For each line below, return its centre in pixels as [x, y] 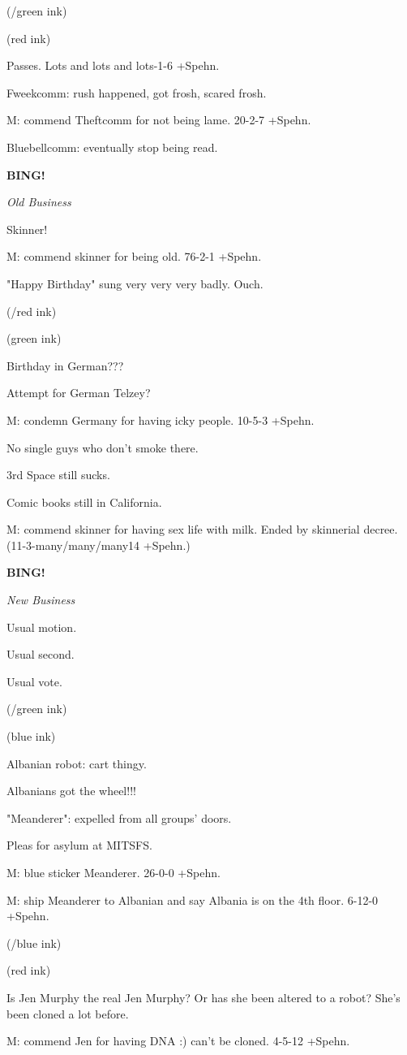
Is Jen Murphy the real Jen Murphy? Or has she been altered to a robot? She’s [203, 997]
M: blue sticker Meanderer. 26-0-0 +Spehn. [114, 872]
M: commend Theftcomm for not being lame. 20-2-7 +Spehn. [159, 120]
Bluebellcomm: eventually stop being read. [112, 147]
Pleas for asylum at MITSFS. [79, 845]
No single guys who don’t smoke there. [103, 447]
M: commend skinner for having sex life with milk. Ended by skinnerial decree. [202, 529]
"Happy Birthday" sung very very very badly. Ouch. [135, 283]
